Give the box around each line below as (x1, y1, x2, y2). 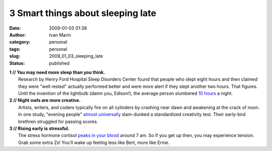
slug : (9, 53, 20, 59)
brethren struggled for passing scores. (18, 118, 98, 124)
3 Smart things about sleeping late (9, 8, 156, 19)
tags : (9, 46, 21, 52)
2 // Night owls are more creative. (9, 97, 81, 103)
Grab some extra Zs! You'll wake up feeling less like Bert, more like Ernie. (18, 139, 170, 145)
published (49, 60, 70, 66)
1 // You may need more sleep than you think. (9, 69, 105, 75)
